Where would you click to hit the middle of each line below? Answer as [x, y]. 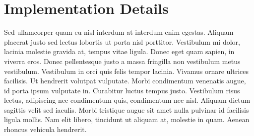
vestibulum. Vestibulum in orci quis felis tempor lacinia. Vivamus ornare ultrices [127, 71]
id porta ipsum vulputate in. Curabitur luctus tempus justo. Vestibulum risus [122, 90]
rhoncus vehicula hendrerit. [45, 129]
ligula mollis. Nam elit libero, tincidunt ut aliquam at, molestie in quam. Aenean [127, 119]
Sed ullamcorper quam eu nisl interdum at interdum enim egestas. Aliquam [119, 32]
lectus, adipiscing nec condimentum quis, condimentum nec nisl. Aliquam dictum [127, 100]
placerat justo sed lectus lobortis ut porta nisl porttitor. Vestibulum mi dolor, [122, 41]
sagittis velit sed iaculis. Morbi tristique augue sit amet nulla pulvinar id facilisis [127, 109]
